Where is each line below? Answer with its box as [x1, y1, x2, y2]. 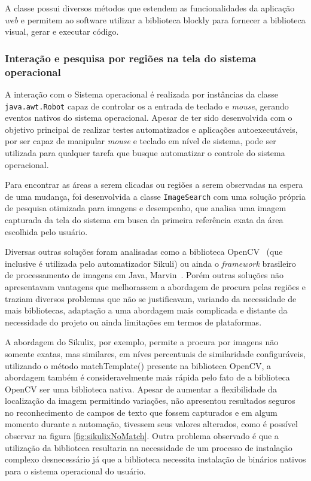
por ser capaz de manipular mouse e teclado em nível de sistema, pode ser [5, 135, 276, 147]
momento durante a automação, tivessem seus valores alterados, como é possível [5, 418, 298, 430]
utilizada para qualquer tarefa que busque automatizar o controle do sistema [5, 146, 285, 159]
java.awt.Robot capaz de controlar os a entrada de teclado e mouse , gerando [5, 99, 289, 112]
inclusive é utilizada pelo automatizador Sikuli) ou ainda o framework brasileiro [5, 257, 296, 269]
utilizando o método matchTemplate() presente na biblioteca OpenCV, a [5, 359, 272, 372]
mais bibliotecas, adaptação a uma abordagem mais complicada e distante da [5, 304, 288, 316]
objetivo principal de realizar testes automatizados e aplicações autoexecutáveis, [5, 123, 298, 135]
